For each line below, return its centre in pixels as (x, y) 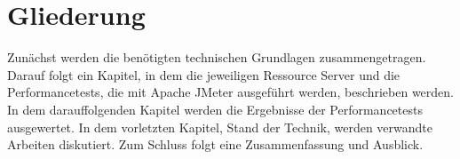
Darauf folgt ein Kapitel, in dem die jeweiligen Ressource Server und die (204, 74)
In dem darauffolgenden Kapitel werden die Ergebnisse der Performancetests (215, 109)
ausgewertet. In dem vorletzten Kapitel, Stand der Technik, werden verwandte (220, 127)
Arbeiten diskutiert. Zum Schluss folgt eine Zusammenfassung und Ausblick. (215, 144)
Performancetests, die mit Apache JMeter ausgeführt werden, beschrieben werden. (231, 92)
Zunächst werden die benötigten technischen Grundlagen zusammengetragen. (217, 57)
